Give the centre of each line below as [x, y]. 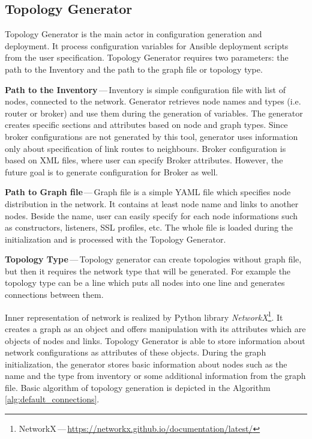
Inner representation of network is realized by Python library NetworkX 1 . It [144, 316]
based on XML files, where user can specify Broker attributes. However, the [144, 160]
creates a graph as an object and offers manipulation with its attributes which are [155, 328]
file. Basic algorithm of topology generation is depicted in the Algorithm [138, 387]
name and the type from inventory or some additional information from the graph [155, 376]
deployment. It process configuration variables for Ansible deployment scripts [147, 45]
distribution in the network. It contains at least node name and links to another [152, 203]
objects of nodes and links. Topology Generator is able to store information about [155, 340]
